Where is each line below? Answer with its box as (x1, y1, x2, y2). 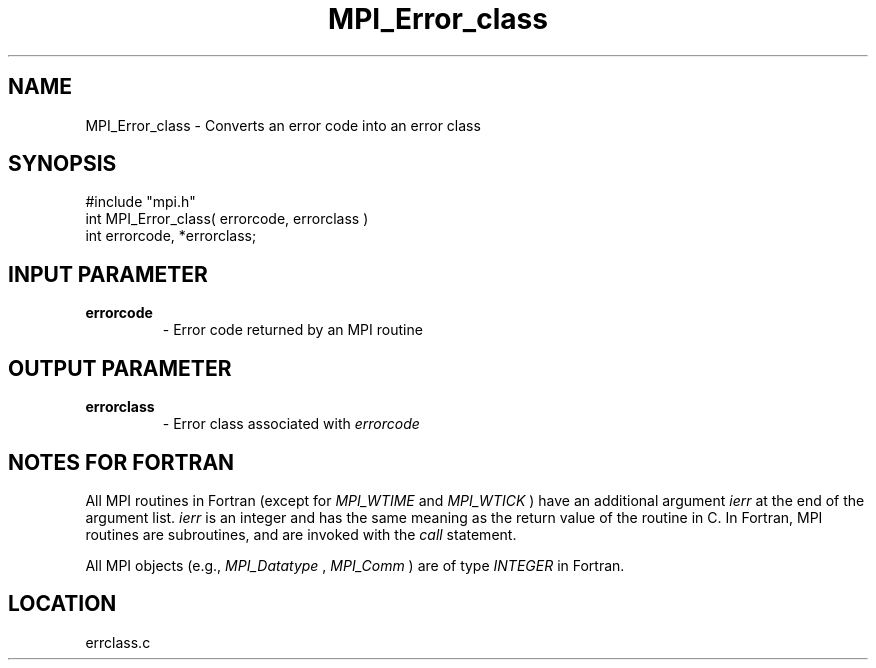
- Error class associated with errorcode (162, 415, 420, 433)
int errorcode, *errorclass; (85, 227, 257, 245)
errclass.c (85, 633, 151, 651)
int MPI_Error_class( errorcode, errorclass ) (85, 210, 369, 228)
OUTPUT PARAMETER (8, 355, 232, 381)
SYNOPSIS (8, 151, 117, 177)
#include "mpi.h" (85, 193, 196, 211)
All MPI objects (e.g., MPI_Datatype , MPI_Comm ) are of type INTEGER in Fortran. (85, 556, 625, 574)
